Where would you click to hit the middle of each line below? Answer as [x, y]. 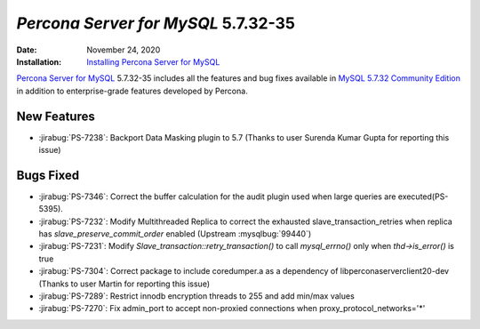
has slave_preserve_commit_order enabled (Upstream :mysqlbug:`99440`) [175, 234]
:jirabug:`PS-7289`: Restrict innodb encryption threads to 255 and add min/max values [196, 296]
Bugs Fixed [48, 175]
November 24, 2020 [124, 50]
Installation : [39, 61]
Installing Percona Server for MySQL [153, 61]
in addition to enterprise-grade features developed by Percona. [132, 91]
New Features [56, 116]
